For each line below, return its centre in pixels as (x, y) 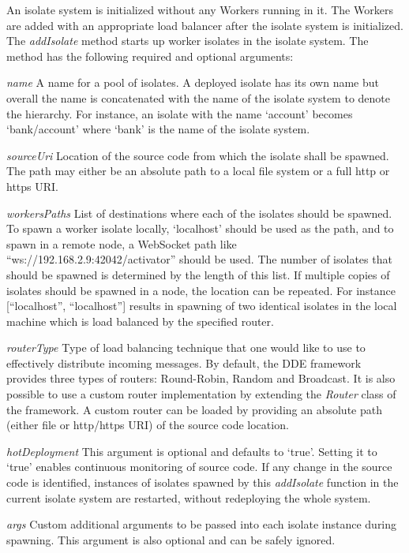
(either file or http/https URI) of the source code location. (148, 425)
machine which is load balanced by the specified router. (140, 321)
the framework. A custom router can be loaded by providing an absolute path (194, 409)
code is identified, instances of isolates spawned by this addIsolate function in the (203, 482)
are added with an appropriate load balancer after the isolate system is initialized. (205, 25)
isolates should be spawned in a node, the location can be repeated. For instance (201, 290)
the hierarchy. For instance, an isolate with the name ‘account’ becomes (180, 113)
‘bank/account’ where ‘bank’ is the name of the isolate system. (158, 129)
